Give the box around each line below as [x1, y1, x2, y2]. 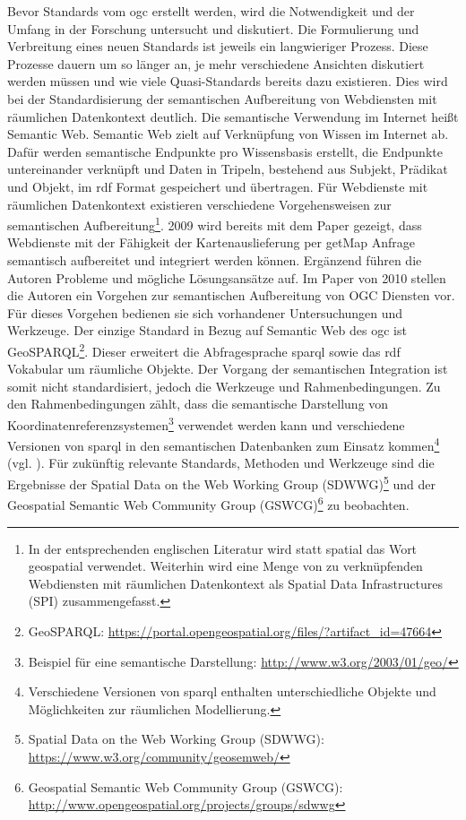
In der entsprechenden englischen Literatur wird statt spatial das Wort [28, 539, 418, 557]
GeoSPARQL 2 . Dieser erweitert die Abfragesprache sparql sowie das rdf [7, 339, 401, 360]
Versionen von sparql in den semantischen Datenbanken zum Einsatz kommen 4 [7, 434, 440, 454]
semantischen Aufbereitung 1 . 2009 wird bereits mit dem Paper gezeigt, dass [7, 213, 422, 234]
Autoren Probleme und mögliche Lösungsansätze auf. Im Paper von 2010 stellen [7, 268, 446, 287]
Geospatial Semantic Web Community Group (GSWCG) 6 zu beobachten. [7, 493, 410, 514]
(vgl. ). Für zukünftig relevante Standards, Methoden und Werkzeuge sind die [7, 453, 435, 472]
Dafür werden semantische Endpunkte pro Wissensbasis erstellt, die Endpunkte [7, 142, 443, 160]
